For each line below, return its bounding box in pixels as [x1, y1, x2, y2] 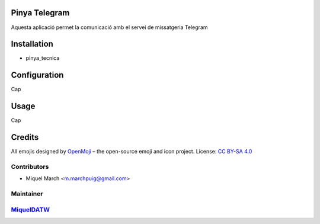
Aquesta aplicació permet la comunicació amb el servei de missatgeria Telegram [11, 24, 208, 31]
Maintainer [11, 190, 43, 198]
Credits [11, 132, 39, 142]
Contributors [11, 162, 49, 171]
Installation [11, 39, 53, 49]
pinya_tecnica [25, 55, 60, 62]
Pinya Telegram [11, 8, 70, 18]
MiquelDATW [11, 205, 50, 213]
